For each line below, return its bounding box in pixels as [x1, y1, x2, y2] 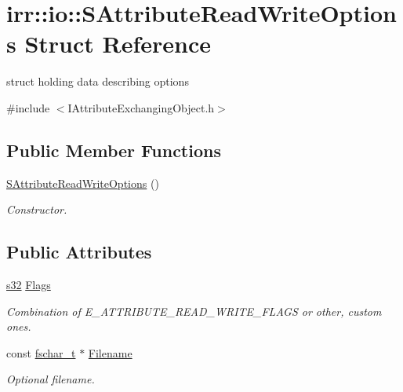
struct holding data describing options [6, 73, 189, 90]
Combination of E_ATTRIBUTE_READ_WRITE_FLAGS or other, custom [6, 302, 382, 319]
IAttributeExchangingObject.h [67, 99, 215, 115]
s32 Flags [6, 277, 51, 293]
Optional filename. [6, 371, 95, 387]
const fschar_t [6, 344, 76, 361]
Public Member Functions [6, 137, 221, 162]
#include [6, 99, 50, 115]
